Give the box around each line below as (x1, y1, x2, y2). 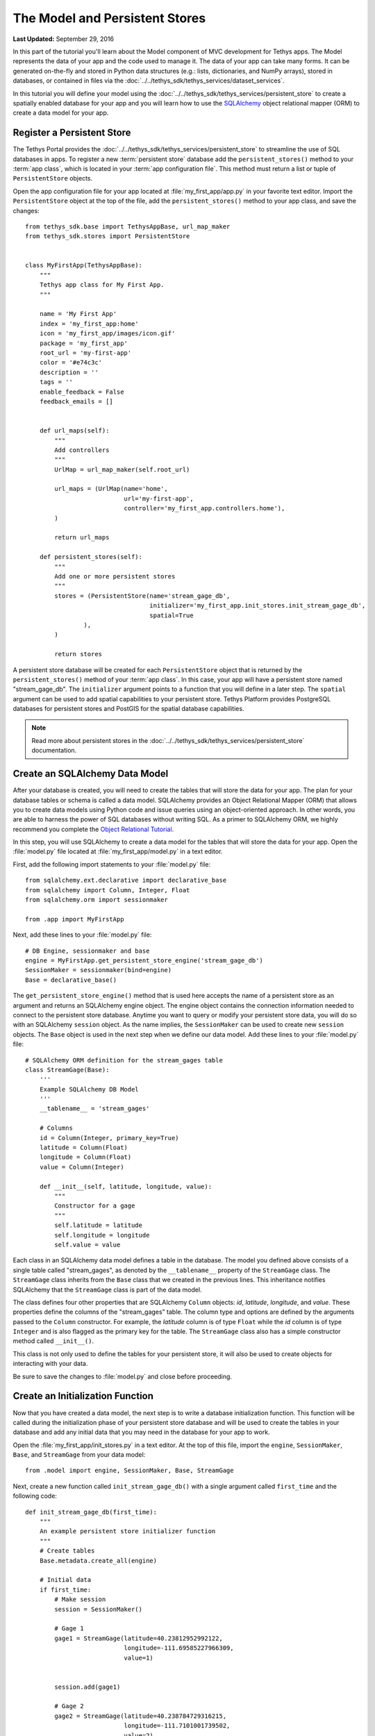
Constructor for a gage (54, 1202, 135, 1210)
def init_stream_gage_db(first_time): (25, 1508, 158, 1516)
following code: (12, 1492, 57, 1500)
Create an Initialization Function (12, 1390, 154, 1402)
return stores (54, 650, 103, 658)
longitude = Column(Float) (39, 1153, 132, 1161)
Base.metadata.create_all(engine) (39, 1556, 158, 1564)
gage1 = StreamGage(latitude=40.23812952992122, (54, 1634, 224, 1642)
